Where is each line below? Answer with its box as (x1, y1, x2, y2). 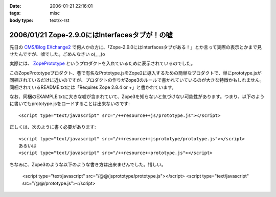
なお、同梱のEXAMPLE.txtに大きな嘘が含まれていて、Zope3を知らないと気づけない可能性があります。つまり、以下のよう (9, 93, 265, 100)
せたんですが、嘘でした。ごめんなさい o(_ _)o (9, 51, 105, 57)
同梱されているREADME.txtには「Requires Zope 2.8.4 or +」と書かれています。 (9, 84, 176, 90)
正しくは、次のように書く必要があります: (9, 124, 97, 130)
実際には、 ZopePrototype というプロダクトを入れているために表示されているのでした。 (9, 60, 196, 66)
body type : (9, 17, 33, 23)
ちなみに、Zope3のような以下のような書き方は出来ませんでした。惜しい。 (9, 161, 166, 167)
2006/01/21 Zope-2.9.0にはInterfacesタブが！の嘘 (9, 31, 173, 39)
